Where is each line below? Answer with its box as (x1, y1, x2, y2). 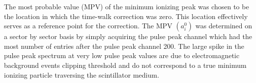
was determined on (195, 21, 253, 31)
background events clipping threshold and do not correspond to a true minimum (4, 60, 247, 70)
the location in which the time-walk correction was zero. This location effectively (4, 11, 248, 21)
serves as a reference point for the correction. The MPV (4, 21, 173, 31)
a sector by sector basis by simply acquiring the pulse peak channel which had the (4, 31, 253, 41)
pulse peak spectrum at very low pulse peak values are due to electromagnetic (4, 50, 240, 61)
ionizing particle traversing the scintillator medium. (4, 69, 159, 80)
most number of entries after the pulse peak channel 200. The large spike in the (4, 41, 244, 51)
